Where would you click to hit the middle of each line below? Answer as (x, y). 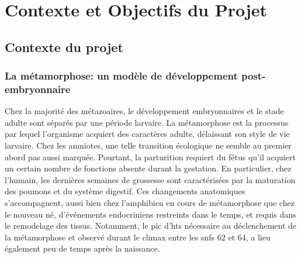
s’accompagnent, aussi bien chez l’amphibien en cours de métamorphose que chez (150, 203)
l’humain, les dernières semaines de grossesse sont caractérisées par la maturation (150, 179)
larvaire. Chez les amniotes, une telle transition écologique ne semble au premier (148, 145)
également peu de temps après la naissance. (82, 248)
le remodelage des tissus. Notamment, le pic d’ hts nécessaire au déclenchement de (151, 226)
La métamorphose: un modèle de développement (121, 76)
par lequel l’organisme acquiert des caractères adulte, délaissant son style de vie (147, 134)
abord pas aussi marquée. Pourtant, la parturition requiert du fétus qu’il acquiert (150, 156)
